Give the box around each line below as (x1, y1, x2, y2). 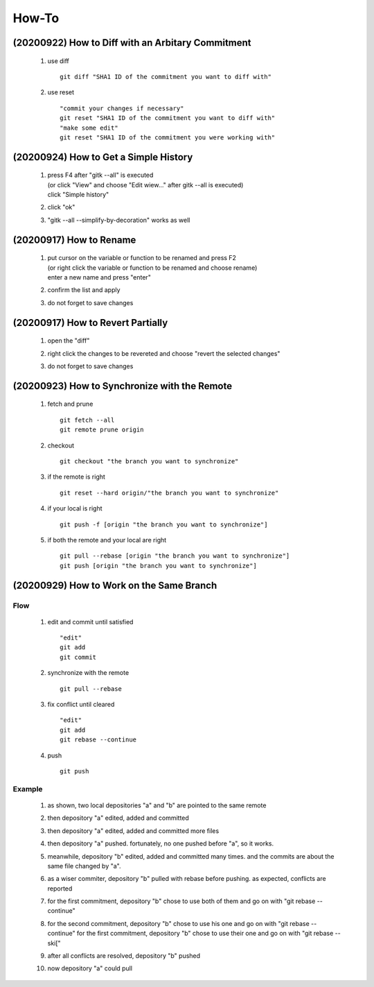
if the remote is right (47, 472, 105, 481)
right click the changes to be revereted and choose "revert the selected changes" (47, 349, 280, 357)
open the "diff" (47, 336, 90, 345)
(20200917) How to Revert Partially (12, 316, 168, 329)
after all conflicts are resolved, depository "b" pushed (47, 952, 201, 960)
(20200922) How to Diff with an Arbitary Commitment (12, 37, 252, 49)
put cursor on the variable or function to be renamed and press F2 (47, 254, 237, 262)
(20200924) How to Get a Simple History (12, 151, 193, 163)
